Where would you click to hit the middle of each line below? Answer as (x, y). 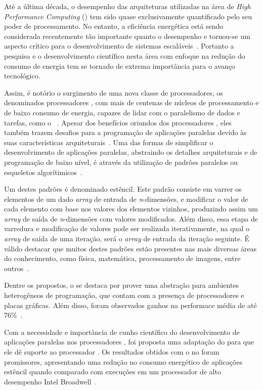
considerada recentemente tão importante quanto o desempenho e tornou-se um (127, 36)
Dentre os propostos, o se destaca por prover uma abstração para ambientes (122, 285)
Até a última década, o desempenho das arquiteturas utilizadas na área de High (127, 6)
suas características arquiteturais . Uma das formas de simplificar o (109, 142)
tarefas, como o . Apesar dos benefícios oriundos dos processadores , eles (118, 122)
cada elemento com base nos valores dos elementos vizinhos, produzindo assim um (131, 209)
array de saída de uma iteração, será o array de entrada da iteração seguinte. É (127, 239)
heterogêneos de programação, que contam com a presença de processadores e (124, 295)
